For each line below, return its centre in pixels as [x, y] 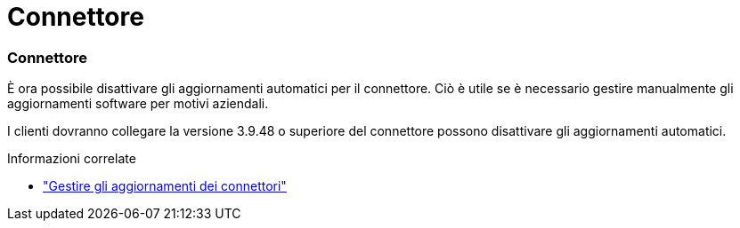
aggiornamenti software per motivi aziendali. [138, 104]
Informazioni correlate [72, 159]
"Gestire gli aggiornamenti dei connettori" [165, 186]
